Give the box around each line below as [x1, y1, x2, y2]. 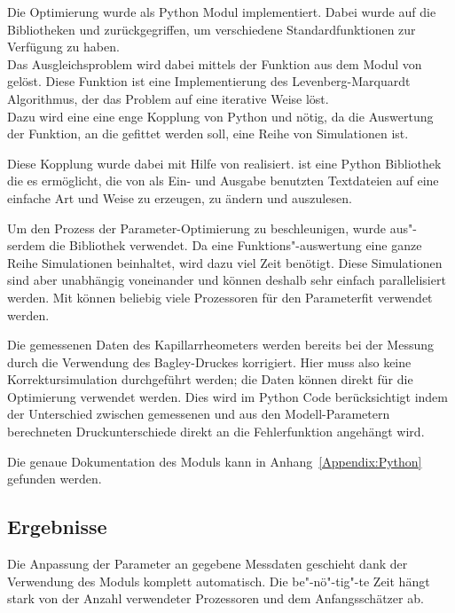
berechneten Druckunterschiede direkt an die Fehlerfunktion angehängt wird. [7, 422, 425, 441]
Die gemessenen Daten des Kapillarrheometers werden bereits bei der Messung [7, 335, 434, 354]
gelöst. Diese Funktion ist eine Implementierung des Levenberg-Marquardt [7, 72, 411, 90]
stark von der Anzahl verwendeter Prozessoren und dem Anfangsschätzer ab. [7, 589, 424, 608]
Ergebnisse [7, 513, 107, 540]
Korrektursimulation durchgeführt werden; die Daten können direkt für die [7, 370, 413, 389]
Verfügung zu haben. [7, 37, 120, 56]
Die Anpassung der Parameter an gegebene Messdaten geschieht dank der [7, 554, 408, 573]
